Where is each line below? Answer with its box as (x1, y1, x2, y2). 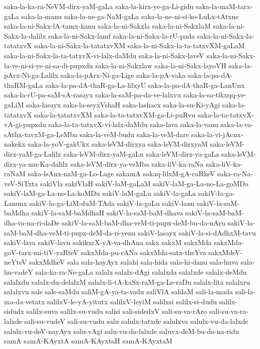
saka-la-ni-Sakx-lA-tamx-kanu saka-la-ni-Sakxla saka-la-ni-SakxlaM (4, 21, 211, 31)
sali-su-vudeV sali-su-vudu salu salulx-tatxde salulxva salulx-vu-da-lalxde (24, 316, 248, 326)
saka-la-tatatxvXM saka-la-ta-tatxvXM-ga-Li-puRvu (34, 109, 196, 120)
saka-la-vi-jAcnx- (191, 129, 243, 139)
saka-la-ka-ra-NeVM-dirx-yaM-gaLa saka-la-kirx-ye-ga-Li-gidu (4, 1, 194, 11)
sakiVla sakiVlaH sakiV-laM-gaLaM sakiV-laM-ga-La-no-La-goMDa (40, 178, 248, 188)
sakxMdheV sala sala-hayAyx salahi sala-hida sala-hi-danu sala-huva (29, 257, 238, 267)
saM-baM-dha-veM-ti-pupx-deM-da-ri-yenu (4, 227, 136, 238)
